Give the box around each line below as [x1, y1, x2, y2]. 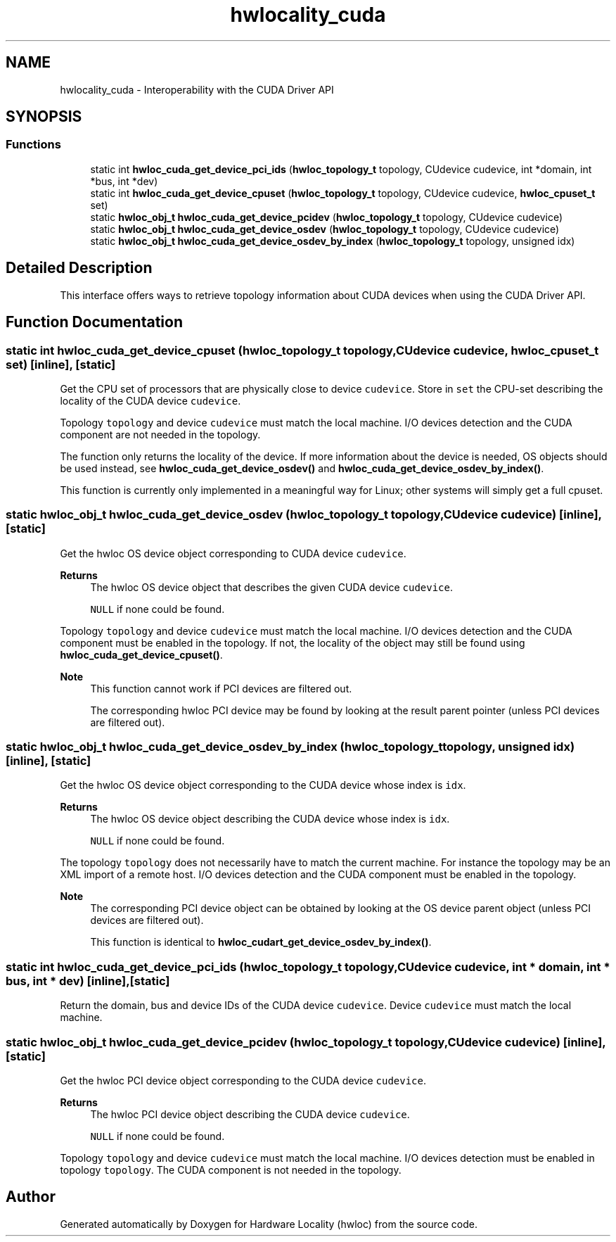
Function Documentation [6, 313, 183, 331]
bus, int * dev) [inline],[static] [6, 973, 170, 988]
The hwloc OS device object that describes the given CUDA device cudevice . [90, 581, 454, 593]
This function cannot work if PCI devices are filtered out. [90, 682, 352, 695]
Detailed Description [6, 259, 153, 277]
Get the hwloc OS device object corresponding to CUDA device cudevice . [60, 547, 406, 559]
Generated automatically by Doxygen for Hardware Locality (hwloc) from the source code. [60, 1217, 477, 1230]
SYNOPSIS [6, 108, 82, 126]
